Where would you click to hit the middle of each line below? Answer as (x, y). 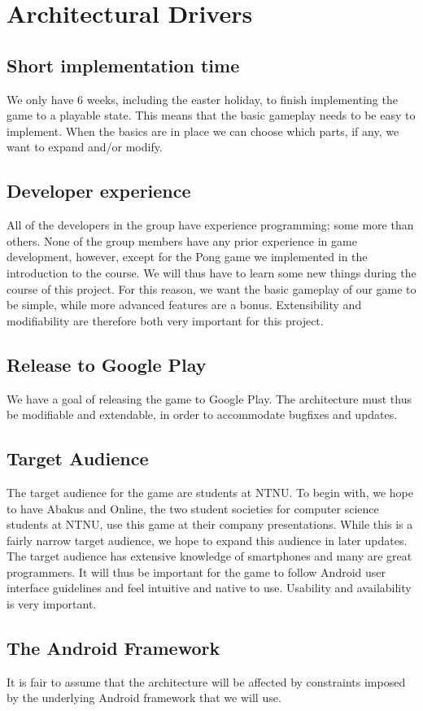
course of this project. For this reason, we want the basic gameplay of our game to (211, 288)
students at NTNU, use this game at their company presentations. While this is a (210, 524)
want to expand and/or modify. (85, 147)
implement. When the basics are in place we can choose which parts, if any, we (203, 131)
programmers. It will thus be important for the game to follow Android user (196, 571)
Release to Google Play (107, 364)
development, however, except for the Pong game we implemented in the (187, 257)
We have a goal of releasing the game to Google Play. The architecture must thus (209, 398)
